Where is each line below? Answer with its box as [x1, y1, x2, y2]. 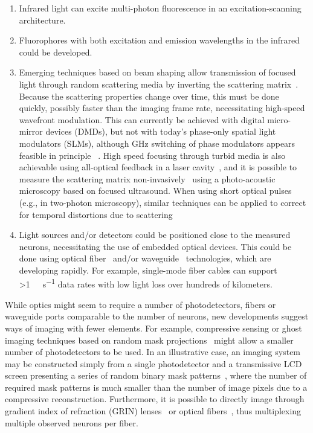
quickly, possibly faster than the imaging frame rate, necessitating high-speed [19, 101, 305, 114]
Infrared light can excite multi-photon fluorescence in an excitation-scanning [19, 2, 302, 14]
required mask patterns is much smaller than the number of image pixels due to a [5, 380, 308, 393]
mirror [19, 125, 43, 138]
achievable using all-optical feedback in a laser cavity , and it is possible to [19, 161, 297, 173]
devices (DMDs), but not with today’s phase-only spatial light [45, 125, 276, 138]
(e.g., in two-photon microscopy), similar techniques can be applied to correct [19, 196, 306, 208]
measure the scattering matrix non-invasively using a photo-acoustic [19, 172, 276, 185]
